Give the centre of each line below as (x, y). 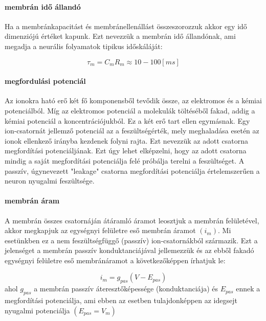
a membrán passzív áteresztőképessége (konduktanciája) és (126, 289)
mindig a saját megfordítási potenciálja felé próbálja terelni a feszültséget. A (125, 160)
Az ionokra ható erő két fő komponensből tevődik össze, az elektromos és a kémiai (133, 100)
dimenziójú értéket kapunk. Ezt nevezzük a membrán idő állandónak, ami (120, 36)
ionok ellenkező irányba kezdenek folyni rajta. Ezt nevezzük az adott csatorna (126, 140)
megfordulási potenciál (45, 81)
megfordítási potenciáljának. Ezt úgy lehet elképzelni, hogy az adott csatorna (126, 151)
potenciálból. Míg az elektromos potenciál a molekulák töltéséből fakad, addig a (130, 110)
